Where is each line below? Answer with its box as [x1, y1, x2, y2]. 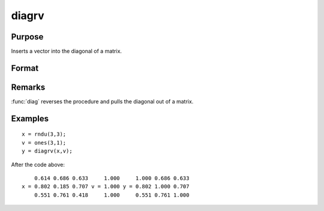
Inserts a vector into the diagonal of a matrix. [11, 48, 122, 55]
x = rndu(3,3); [22, 131, 67, 137]
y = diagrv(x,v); [22, 148, 73, 155]
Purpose [11, 32, 44, 42]
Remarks [11, 82, 46, 92]
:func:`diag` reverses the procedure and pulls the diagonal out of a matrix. [11, 97, 194, 105]
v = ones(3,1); [22, 139, 67, 146]
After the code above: [11, 161, 65, 168]
